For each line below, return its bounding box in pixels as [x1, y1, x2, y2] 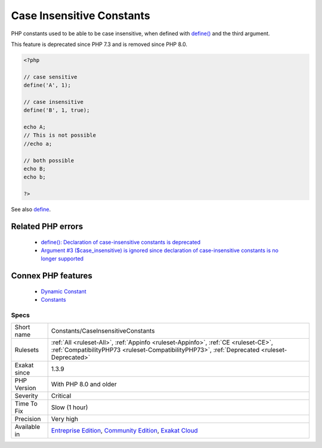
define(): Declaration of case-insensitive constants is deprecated [41, 238, 201, 246]
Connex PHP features [11, 271, 92, 281]
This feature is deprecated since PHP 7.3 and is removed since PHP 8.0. [11, 41, 188, 48]
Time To [14, 400, 38, 408]
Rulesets [14, 346, 39, 354]
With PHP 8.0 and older [51, 380, 117, 388]
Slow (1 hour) [51, 403, 88, 412]
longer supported [41, 255, 83, 262]
